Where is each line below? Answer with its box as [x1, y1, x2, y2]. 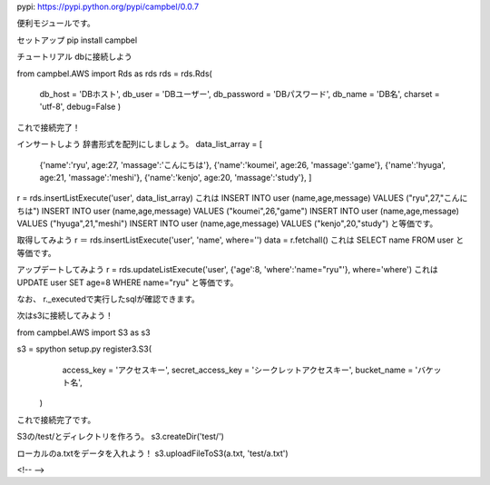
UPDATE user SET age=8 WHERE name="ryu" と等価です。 [16, 277, 239, 288]
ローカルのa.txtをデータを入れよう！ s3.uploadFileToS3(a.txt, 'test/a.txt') [16, 448, 289, 459]
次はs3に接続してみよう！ [16, 310, 113, 322]
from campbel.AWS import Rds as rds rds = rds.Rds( [16, 68, 212, 79]
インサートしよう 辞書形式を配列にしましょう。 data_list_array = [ [16, 139, 263, 150]
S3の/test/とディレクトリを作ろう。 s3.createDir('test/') [16, 431, 224, 442]
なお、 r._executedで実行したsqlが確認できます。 [16, 293, 200, 304]
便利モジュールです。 [16, 18, 95, 29]
